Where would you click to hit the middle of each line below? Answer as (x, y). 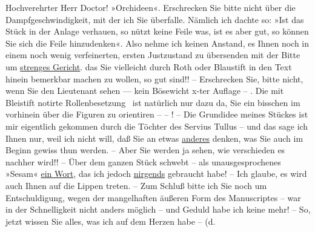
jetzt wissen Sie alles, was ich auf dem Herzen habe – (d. (111, 221)
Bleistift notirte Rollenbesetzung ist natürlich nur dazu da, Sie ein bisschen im (153, 102)
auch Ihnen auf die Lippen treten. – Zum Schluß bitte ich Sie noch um (136, 185)
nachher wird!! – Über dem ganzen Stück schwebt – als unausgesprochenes (143, 161)
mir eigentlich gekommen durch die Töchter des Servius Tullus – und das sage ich (157, 126)
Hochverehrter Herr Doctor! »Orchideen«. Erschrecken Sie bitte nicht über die (151, 7)
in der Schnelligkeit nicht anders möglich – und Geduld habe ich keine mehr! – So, (158, 209)
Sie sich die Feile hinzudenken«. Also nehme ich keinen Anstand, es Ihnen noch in (157, 43)
